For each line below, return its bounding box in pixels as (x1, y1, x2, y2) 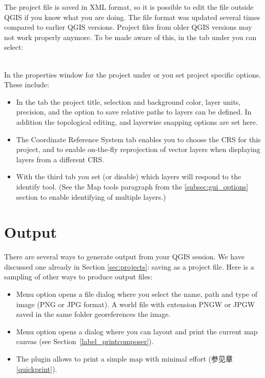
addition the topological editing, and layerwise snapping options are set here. (16, 116, 258, 127)
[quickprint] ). (16, 363, 57, 374)
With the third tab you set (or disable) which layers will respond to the (16, 171, 241, 182)
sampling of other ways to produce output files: (4, 271, 153, 282)
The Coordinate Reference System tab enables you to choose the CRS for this (16, 134, 261, 144)
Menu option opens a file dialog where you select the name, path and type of (16, 289, 258, 299)
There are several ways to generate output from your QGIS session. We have (4, 251, 244, 262)
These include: (4, 79, 49, 90)
